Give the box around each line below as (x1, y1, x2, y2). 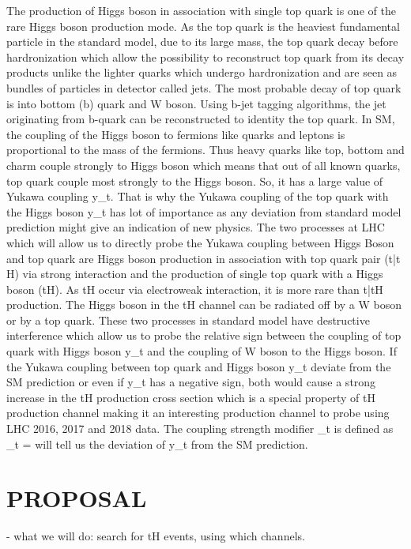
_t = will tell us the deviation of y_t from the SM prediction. (6, 435, 308, 452)
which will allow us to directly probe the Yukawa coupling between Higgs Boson (6, 234, 394, 250)
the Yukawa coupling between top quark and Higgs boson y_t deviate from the (6, 358, 391, 374)
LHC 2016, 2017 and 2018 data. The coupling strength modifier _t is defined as (6, 420, 394, 437)
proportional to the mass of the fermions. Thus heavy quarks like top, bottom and (6, 141, 405, 158)
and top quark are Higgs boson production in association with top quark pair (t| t (6, 250, 401, 266)
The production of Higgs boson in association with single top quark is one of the (6, 2, 396, 18)
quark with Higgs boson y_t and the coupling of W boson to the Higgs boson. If (6, 343, 397, 359)
